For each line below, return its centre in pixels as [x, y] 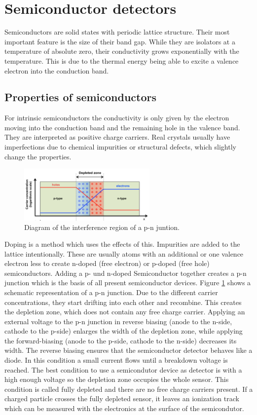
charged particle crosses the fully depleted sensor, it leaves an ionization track [122, 398]
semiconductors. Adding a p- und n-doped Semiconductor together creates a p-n [126, 273]
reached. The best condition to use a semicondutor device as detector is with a [123, 369]
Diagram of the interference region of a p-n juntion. [102, 227]
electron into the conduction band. [57, 70]
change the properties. [38, 156]
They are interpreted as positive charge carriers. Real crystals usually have [117, 137]
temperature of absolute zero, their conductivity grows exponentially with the [122, 51]
